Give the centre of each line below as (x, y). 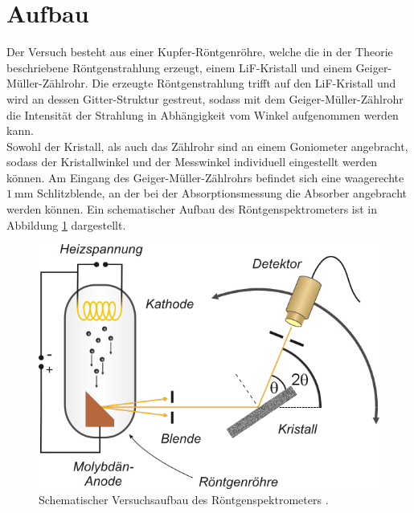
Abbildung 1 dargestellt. (66, 224)
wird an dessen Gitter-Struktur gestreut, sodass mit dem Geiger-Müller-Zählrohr (205, 98)
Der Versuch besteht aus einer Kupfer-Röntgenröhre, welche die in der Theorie (200, 52)
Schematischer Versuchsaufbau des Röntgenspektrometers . (184, 500)
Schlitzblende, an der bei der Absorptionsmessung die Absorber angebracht (222, 193)
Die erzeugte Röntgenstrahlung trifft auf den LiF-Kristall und (244, 83)
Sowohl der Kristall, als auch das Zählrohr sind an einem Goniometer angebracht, (207, 146)
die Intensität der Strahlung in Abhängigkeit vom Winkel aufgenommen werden (203, 114)
